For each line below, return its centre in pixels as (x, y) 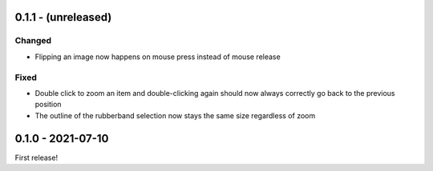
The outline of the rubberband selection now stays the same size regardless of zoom (175, 115)
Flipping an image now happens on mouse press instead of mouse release (158, 57)
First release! (36, 157)
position (48, 105)
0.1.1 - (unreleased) (63, 17)
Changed (33, 41)
